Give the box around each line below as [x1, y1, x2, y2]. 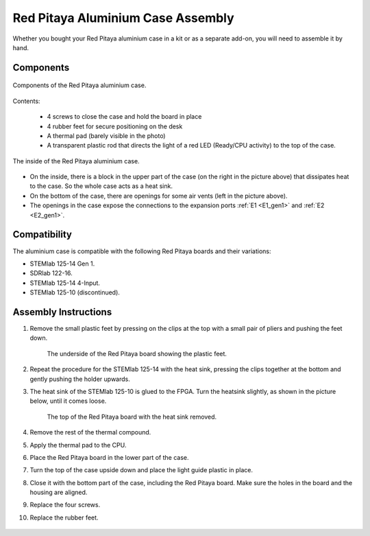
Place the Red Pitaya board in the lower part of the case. [29, 453, 189, 461]
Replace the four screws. [29, 501, 101, 509]
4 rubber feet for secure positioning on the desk [47, 122, 183, 130]
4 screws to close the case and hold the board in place [47, 113, 202, 121]
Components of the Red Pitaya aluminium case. [12, 81, 147, 89]
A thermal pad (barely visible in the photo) [47, 131, 166, 140]
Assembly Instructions [12, 306, 112, 318]
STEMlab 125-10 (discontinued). [29, 288, 120, 296]
